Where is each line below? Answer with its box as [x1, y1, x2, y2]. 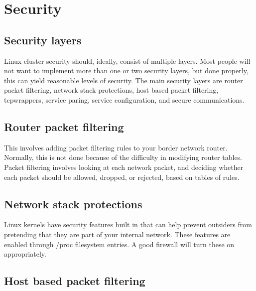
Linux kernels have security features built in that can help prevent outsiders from [4, 219, 252, 230]
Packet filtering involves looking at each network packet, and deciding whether [4, 161, 244, 172]
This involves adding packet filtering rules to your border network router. [4, 142, 228, 152]
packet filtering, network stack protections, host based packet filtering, [4, 85, 219, 95]
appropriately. [4, 249, 46, 259]
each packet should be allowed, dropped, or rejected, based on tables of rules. [4, 171, 240, 182]
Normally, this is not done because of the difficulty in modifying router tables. [4, 152, 243, 162]
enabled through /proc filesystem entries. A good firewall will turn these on [4, 239, 235, 249]
